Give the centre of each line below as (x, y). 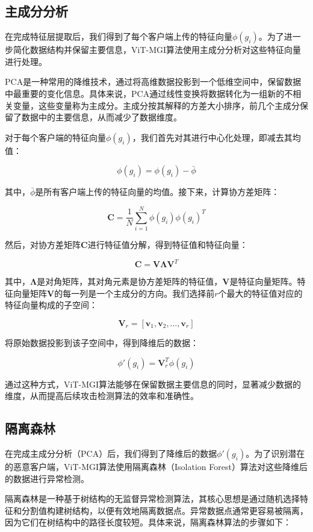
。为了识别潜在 (275, 453)
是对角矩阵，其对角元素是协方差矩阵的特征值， (130, 281)
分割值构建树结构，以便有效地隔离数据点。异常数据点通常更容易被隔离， (165, 510)
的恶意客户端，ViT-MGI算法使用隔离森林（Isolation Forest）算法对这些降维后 (156, 466)
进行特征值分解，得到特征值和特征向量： (168, 245)
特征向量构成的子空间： (51, 305)
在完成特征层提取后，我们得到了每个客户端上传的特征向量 (119, 36)
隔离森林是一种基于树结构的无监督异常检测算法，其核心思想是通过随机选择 (152, 499)
